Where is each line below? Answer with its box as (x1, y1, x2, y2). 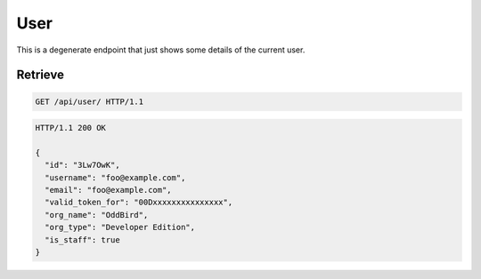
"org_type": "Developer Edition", (45, 222, 196, 233)
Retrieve (16, 68, 64, 83)
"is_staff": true (45, 235, 120, 244)
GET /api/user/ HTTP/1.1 (35, 96, 144, 107)
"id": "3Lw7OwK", (45, 160, 120, 171)
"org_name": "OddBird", (45, 210, 149, 219)
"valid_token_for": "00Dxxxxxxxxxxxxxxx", (45, 197, 233, 208)
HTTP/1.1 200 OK (35, 123, 107, 133)
